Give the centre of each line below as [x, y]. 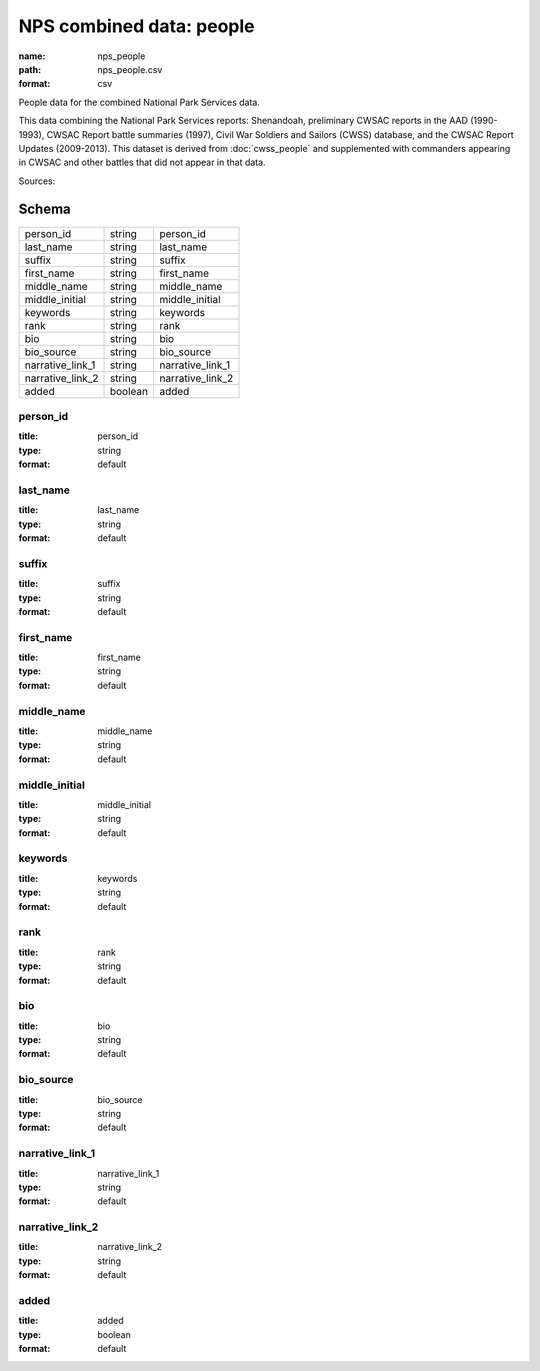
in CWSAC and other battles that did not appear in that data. [142, 162]
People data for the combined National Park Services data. [139, 102]
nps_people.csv [130, 69]
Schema [45, 209]
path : [30, 69]
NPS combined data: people [136, 26]
